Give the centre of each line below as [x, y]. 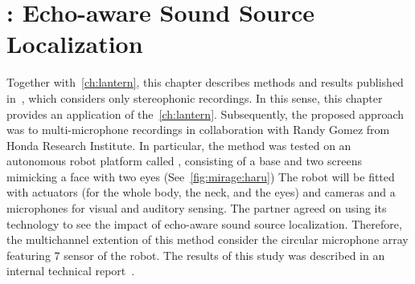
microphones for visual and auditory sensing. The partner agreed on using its [197, 208]
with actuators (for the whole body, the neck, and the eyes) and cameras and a [201, 192]
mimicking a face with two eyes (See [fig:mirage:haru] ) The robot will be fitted [201, 176]
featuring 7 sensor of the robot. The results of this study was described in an [196, 255]
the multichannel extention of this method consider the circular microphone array [207, 239]
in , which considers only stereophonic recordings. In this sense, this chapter [195, 97]
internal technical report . [71, 271]
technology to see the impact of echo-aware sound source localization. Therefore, [204, 223]
